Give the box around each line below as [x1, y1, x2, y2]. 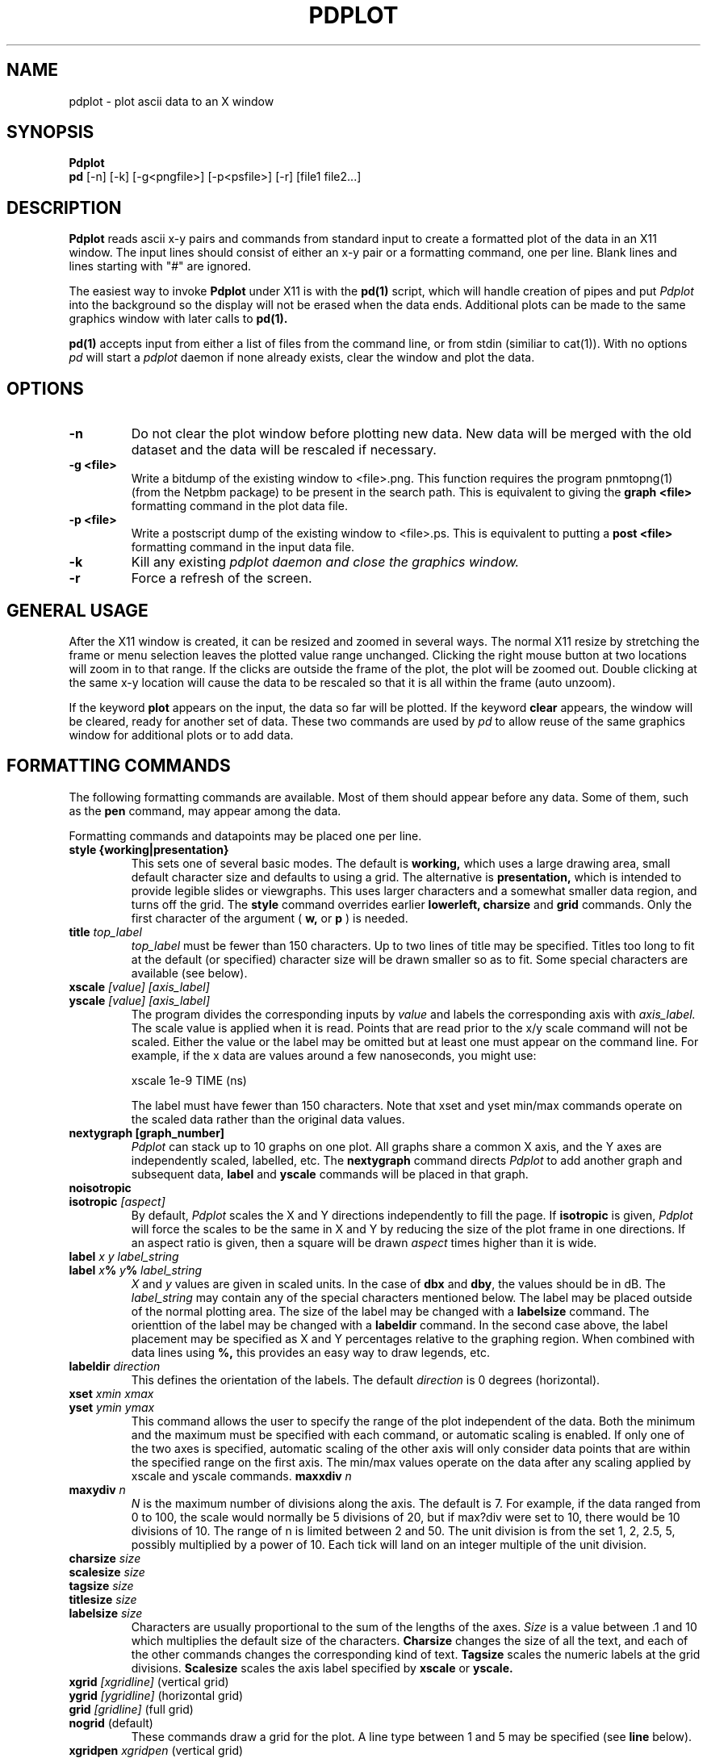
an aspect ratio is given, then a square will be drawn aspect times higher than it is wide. [131, 1235, 597, 1249]
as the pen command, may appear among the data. [69, 803, 341, 818]
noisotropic [69, 1180, 132, 1195]
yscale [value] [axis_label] [69, 993, 211, 1007]
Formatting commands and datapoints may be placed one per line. [69, 828, 422, 843]
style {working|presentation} [69, 842, 229, 856]
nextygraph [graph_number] [69, 1125, 225, 1140]
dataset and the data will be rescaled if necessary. [131, 442, 437, 458]
